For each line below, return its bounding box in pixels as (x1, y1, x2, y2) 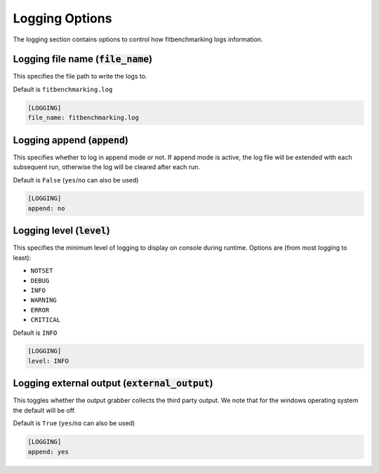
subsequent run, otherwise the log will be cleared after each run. (13, 163, 200, 171)
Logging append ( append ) (13, 134, 129, 146)
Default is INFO (13, 328, 58, 337)
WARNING (30, 296, 58, 305)
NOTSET (30, 267, 53, 275)
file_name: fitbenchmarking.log (27, 114, 140, 122)
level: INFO (27, 357, 69, 365)
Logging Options (13, 11, 112, 26)
